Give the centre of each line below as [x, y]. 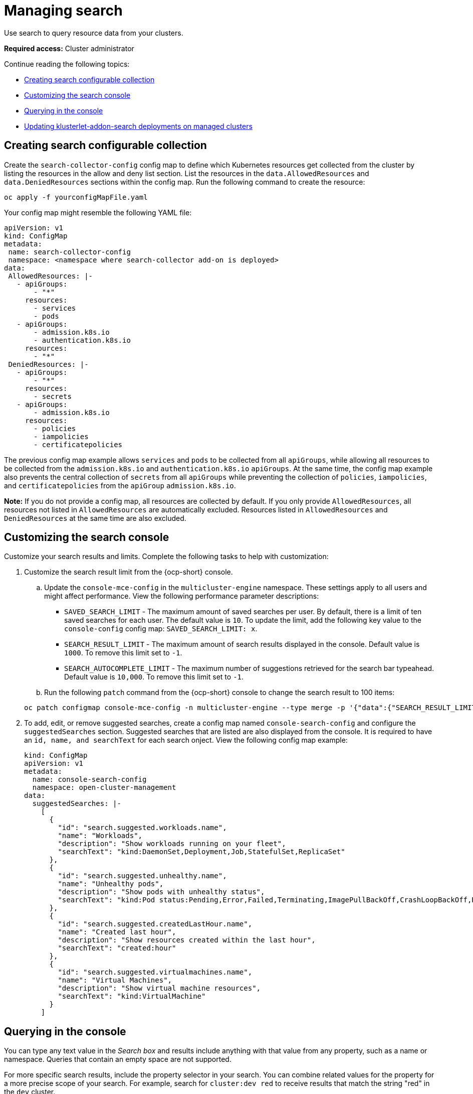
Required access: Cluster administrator [69, 48]
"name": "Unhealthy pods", [111, 884]
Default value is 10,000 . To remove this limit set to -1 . [154, 677]
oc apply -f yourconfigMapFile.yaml [76, 197]
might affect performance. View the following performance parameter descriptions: [182, 596]
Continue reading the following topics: [67, 64]
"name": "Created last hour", [117, 932]
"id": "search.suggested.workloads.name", [142, 828]
